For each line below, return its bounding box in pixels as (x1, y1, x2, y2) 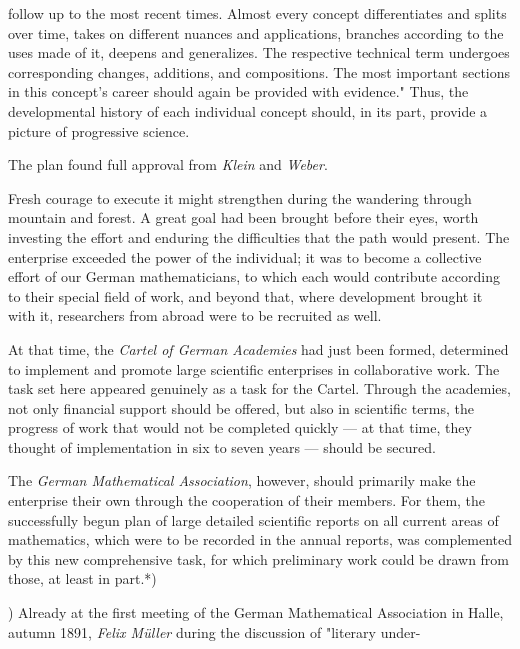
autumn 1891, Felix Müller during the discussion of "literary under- (8, 621, 421, 642)
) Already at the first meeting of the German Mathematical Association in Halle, (8, 602, 504, 623)
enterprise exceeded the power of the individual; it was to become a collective (8, 246, 482, 267)
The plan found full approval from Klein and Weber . (8, 154, 328, 175)
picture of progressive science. (8, 120, 190, 141)
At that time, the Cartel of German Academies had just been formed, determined (8, 338, 509, 359)
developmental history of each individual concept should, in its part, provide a (8, 100, 488, 121)
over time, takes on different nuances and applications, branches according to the (8, 22, 504, 43)
